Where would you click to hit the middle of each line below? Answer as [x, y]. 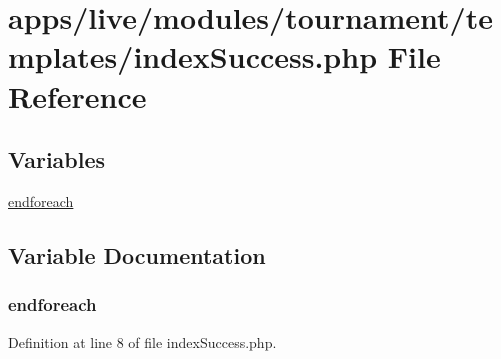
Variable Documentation [137, 254]
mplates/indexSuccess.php [193, 56]
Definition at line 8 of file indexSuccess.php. [142, 341]
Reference [77, 95]
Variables [57, 159]
